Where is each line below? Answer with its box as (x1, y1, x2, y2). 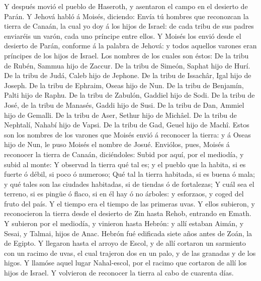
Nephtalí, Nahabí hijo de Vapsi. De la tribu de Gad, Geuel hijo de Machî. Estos (4, 119, 249, 130)
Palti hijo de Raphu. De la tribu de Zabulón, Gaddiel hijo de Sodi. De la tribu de (4, 90, 255, 100)
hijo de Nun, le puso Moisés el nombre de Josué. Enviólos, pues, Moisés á (4, 139, 230, 150)
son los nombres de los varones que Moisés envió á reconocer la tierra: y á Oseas (4, 129, 251, 139)
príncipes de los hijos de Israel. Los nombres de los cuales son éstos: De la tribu (4, 50, 249, 60)
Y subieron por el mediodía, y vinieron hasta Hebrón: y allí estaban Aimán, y (4, 218, 244, 229)
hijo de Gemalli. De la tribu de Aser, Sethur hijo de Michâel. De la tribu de (4, 109, 237, 120)
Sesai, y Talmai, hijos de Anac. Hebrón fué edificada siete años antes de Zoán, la (4, 228, 252, 238)
